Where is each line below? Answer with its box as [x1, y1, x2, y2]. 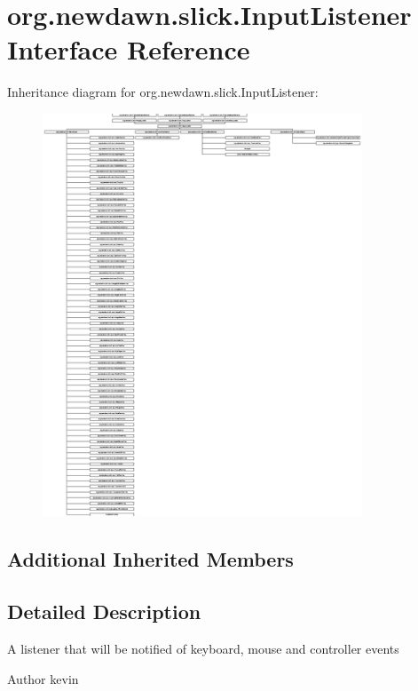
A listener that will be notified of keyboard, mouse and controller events [7, 639, 399, 658]
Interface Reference [7, 31, 250, 68]
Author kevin [7, 669, 79, 687]
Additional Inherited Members [7, 545, 294, 573]
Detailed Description [7, 598, 201, 625]
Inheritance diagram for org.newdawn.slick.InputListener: [7, 83, 319, 101]
